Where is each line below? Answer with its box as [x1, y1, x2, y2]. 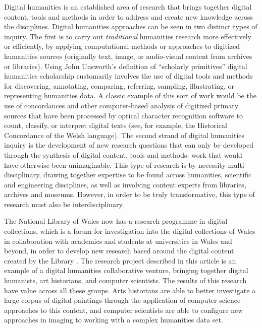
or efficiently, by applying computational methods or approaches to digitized [4, 41, 240, 51]
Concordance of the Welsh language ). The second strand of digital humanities [4, 129, 245, 140]
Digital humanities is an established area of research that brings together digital [4, 2, 252, 12]
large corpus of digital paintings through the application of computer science [4, 295, 241, 305]
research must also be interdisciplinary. [4, 199, 124, 209]
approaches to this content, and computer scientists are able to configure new [4, 304, 243, 315]
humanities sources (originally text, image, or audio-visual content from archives [4, 50, 252, 61]
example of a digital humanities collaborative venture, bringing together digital [4, 265, 248, 276]
